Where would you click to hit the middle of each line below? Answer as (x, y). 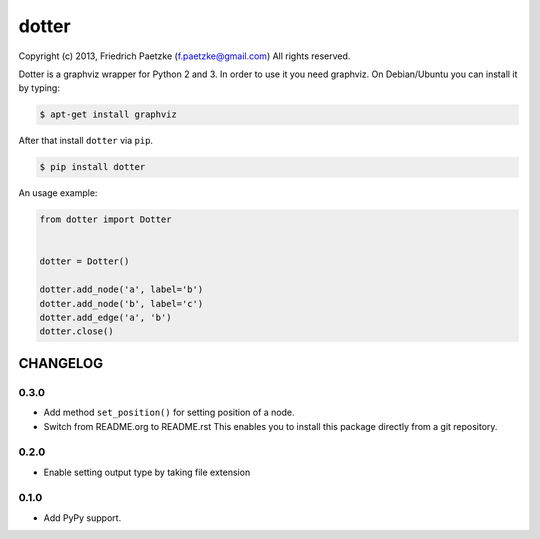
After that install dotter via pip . (86, 141)
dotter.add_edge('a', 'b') (105, 317)
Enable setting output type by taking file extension (147, 472)
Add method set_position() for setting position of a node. (169, 412)
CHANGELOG (61, 363)
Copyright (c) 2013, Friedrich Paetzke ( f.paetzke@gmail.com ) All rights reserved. (184, 56)
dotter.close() (76, 331)
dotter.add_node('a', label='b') (121, 289)
